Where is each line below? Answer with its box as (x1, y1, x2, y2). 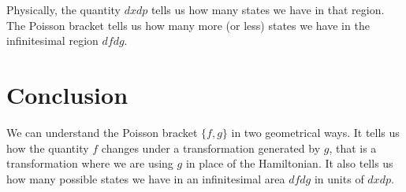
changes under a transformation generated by (101, 139, 321, 156)
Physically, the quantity (6, 2, 121, 17)
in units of (314, 170, 364, 186)
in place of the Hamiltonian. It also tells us (185, 155, 393, 172)
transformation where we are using (6, 155, 173, 172)
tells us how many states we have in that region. (151, 2, 385, 17)
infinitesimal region (6, 32, 99, 49)
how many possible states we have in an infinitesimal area (6, 170, 285, 186)
